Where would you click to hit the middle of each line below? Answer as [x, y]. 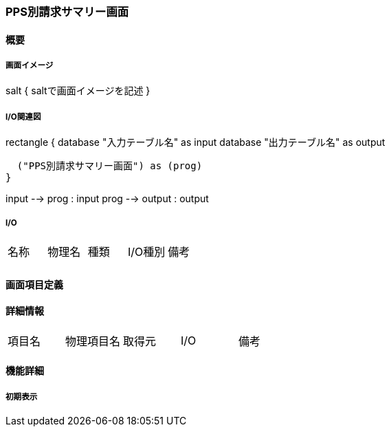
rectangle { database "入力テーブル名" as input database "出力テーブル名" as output [195, 142]
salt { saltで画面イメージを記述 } [78, 91]
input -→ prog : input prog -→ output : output [107, 199]
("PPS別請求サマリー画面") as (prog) [110, 166]
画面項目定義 [34, 284]
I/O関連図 [23, 117]
